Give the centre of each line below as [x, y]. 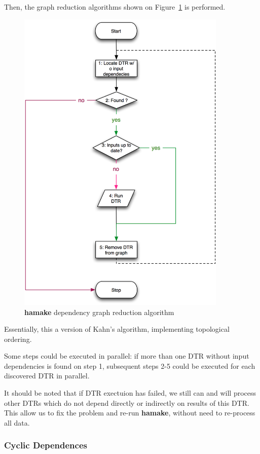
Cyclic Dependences [46, 445]
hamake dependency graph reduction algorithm [99, 312]
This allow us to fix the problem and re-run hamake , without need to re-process [130, 413]
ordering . [18, 339]
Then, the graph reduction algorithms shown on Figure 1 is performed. [115, 7]
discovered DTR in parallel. [47, 376]
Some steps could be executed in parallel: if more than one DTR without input [127, 356]
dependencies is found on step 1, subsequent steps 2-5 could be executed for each [130, 365]
